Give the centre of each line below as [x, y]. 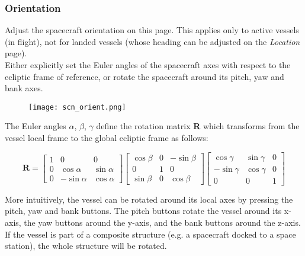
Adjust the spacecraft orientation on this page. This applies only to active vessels [152, 30]
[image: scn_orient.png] [77, 107]
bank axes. [24, 88]
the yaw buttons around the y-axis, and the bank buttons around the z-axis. [162, 222]
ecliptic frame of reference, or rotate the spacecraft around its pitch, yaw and [145, 76]
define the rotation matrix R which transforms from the [198, 126]
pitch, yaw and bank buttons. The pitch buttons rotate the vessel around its [143, 211]
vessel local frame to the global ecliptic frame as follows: [107, 138]
